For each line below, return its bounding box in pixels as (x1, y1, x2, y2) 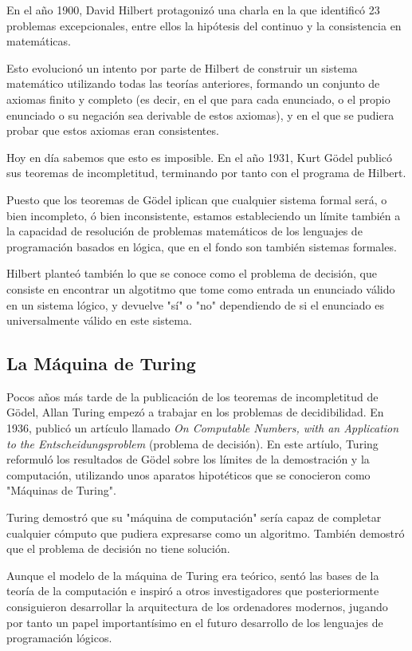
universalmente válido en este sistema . (6, 312, 192, 329)
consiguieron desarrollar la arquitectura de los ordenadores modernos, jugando (6, 598, 388, 615)
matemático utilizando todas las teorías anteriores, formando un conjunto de (6, 75, 380, 92)
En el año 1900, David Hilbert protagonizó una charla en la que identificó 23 (6, 2, 380, 18)
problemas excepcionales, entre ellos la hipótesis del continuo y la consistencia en (6, 17, 402, 34)
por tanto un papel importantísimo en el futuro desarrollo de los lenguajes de (6, 614, 383, 630)
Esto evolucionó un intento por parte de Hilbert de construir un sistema (6, 59, 358, 76)
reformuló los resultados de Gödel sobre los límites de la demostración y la (6, 451, 370, 468)
